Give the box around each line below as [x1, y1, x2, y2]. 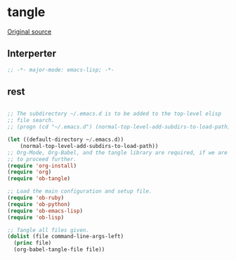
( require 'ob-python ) [7, 200, 71, 207]
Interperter [7, 48, 56, 60]
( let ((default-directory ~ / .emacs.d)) [7, 136, 124, 144]
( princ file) [13, 240, 52, 247]
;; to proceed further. [7, 156, 77, 163]
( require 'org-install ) [7, 162, 77, 169]
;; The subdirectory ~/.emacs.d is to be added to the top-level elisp [7, 110, 221, 118]
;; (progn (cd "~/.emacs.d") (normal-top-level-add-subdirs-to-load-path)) [7, 123, 234, 130]
